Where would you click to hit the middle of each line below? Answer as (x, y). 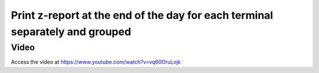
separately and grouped (71, 32)
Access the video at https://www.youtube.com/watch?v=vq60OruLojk (96, 62)
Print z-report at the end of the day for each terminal (142, 15)
